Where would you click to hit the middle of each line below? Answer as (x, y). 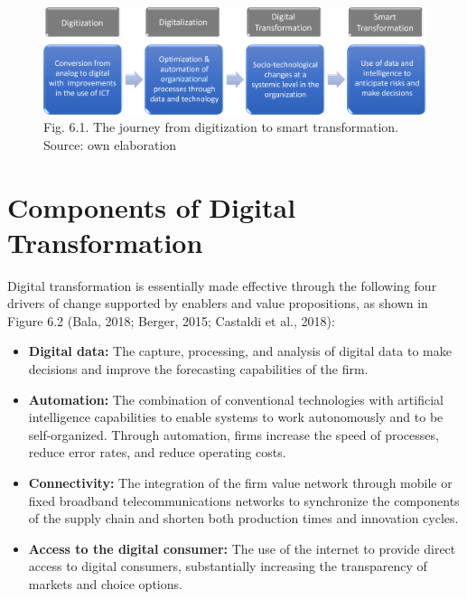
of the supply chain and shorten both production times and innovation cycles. (243, 518)
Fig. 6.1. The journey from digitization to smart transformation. (221, 127)
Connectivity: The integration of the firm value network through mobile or (240, 482)
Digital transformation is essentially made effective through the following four (222, 285)
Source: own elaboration (110, 144)
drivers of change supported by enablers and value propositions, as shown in (218, 303)
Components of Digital (152, 206)
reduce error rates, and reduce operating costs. (157, 452)
